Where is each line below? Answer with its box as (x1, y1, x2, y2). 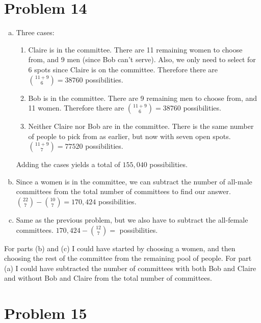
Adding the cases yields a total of (16, 159, 120, 170)
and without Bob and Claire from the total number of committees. (4, 273, 212, 283)
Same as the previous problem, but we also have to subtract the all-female (16, 214, 248, 225)
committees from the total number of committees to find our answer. (16, 186, 231, 197)
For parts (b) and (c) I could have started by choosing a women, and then (4, 243, 236, 253)
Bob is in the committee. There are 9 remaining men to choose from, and (28, 92, 257, 103)
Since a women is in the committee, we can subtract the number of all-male (16, 176, 252, 186)
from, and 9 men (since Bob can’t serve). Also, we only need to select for (28, 54, 256, 65)
